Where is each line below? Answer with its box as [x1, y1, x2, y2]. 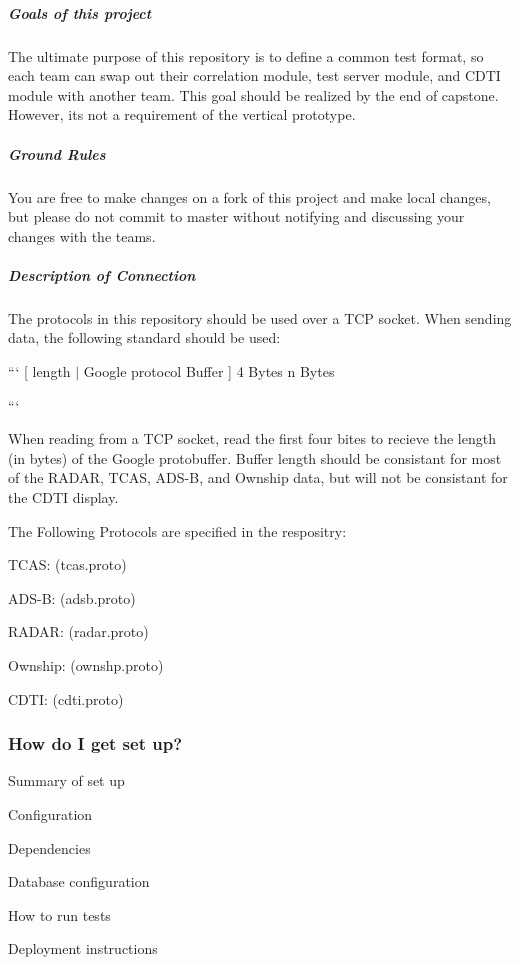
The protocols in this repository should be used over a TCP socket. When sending [8, 307, 512, 328]
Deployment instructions [8, 938, 158, 959]
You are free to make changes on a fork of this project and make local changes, [8, 186, 491, 207]
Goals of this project [8, 2, 152, 23]
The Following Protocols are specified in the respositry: [8, 520, 347, 541]
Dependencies [8, 837, 91, 858]
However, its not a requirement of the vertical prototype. [8, 104, 356, 125]
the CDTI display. [8, 487, 119, 507]
